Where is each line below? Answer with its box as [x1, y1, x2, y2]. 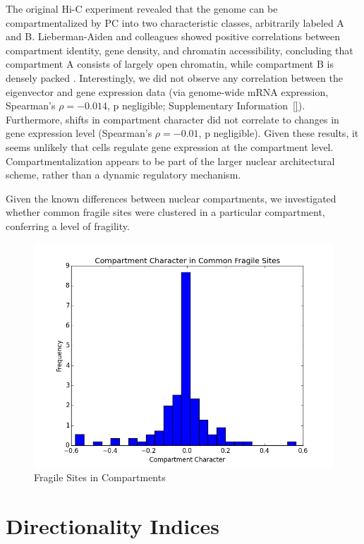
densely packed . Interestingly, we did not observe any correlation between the [6, 70, 343, 85]
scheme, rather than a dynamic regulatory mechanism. [6, 167, 241, 182]
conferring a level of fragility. [6, 218, 130, 233]
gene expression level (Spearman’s [6, 126, 152, 140]
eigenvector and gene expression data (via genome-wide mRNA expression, [6, 84, 329, 99]
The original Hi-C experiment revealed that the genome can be [6, 1, 278, 16]
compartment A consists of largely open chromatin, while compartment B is [6, 56, 334, 71]
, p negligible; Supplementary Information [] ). [107, 98, 305, 113]
